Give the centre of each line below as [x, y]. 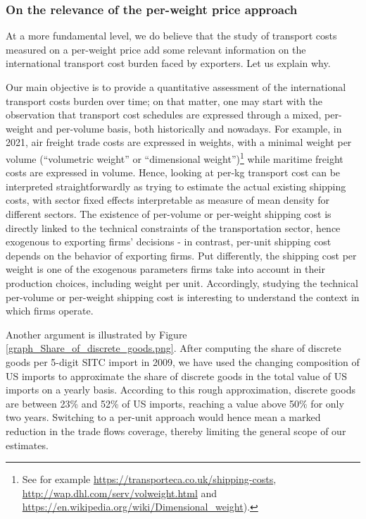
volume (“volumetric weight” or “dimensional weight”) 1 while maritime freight [175, 157]
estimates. [27, 445]
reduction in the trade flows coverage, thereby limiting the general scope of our [176, 431]
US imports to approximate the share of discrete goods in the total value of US [177, 375]
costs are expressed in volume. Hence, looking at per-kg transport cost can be [173, 172]
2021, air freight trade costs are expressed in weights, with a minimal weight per [179, 142]
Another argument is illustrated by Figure [96, 334]
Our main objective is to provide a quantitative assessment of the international [176, 87]
